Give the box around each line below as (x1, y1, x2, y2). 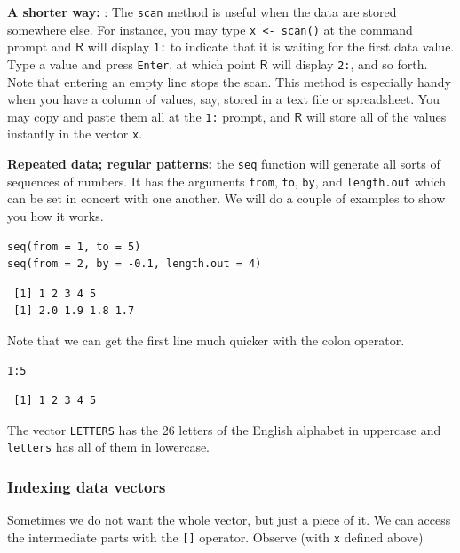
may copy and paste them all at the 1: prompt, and (7, 107, 290, 125)
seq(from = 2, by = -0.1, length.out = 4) (7, 257, 262, 271)
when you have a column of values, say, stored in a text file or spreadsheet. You (7, 90, 440, 108)
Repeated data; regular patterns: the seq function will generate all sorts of (7, 154, 440, 173)
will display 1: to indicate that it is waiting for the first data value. (87, 37, 455, 56)
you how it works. (7, 207, 104, 225)
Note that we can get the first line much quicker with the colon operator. (7, 331, 405, 349)
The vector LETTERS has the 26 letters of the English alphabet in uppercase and (7, 420, 441, 438)
